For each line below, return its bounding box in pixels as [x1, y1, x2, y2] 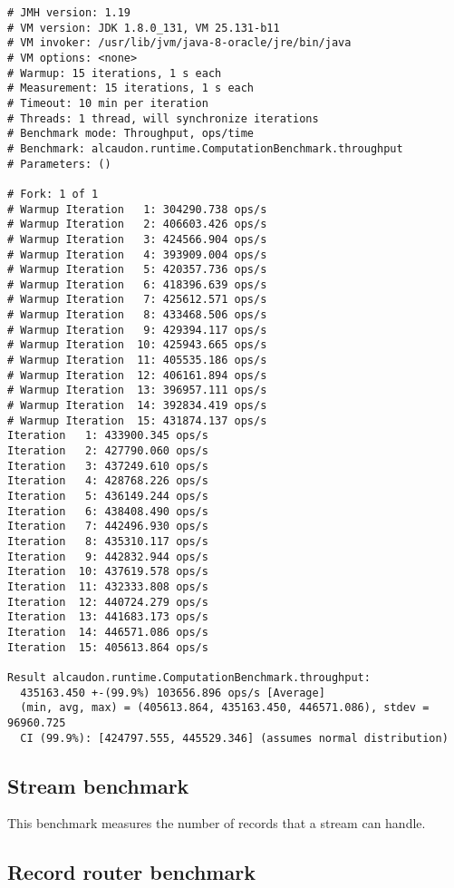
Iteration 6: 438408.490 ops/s [7, 504, 208, 518]
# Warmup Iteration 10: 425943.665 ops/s [7, 338, 267, 352]
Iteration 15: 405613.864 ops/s [7, 640, 208, 654]
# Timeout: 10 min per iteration [7, 96, 208, 110]
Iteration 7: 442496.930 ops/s [7, 520, 208, 533]
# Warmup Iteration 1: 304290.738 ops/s [7, 202, 267, 216]
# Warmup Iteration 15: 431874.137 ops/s [7, 414, 267, 427]
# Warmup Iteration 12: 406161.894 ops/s [7, 368, 267, 382]
